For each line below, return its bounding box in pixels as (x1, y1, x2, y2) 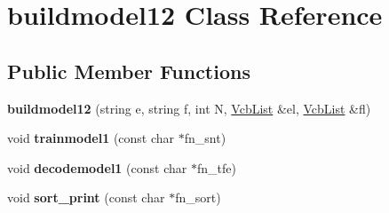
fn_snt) (184, 129, 226, 147)
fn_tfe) (196, 158, 236, 177)
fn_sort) (175, 188, 221, 207)
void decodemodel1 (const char (7, 158, 187, 177)
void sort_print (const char (7, 188, 165, 207)
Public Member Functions (7, 57, 250, 84)
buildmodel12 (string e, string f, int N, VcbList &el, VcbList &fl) (7, 99, 371, 117)
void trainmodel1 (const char (7, 129, 175, 147)
